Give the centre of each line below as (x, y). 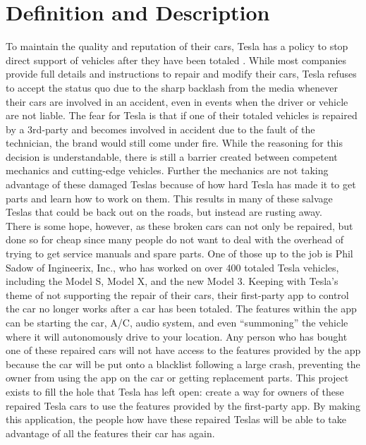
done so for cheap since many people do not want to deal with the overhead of (175, 239)
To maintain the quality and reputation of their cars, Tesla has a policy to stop (177, 46)
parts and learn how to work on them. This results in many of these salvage (169, 198)
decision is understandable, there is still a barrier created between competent (172, 156)
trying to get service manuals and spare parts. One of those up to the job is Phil (179, 254)
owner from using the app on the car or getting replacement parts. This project (177, 378)
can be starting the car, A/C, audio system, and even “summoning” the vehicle (177, 322)
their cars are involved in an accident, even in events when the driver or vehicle (177, 101)
